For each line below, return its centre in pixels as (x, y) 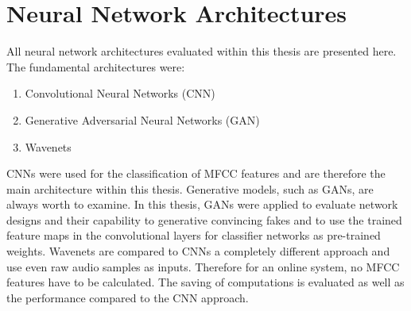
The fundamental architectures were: (96, 66)
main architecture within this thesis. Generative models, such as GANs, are (190, 188)
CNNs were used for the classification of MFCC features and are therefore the (196, 173)
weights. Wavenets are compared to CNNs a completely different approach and (198, 251)
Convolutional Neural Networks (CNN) (120, 93)
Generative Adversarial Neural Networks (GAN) (142, 119)
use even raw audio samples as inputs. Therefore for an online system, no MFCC (203, 266)
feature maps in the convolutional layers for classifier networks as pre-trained (194, 235)
